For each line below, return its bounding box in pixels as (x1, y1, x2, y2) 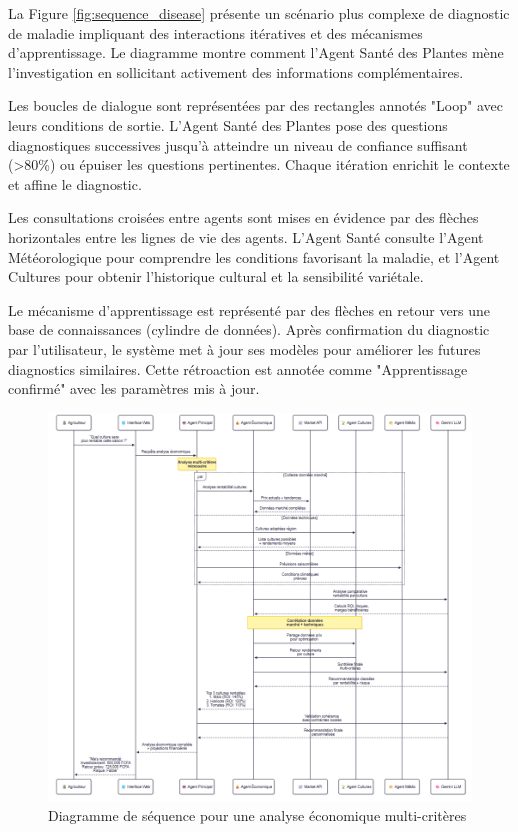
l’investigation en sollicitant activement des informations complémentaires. (8, 61, 464, 82)
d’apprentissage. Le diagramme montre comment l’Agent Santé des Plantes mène (8, 42, 504, 63)
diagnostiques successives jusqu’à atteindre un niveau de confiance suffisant (8, 134, 468, 155)
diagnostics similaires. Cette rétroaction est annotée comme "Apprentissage (8, 358, 468, 379)
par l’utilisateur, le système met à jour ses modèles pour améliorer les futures (8, 338, 481, 359)
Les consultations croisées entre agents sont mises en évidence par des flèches (8, 207, 479, 228)
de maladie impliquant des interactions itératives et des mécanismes (8, 22, 423, 43)
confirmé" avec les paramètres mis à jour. (8, 378, 260, 399)
